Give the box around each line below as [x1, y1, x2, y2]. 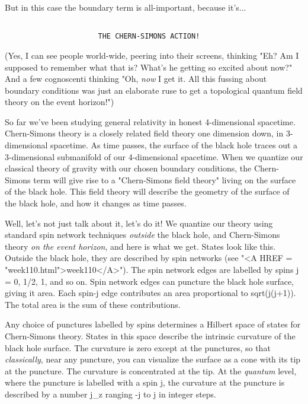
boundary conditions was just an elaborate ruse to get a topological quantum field [5, 84, 303, 96]
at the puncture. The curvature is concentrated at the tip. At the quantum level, [5, 364, 297, 377]
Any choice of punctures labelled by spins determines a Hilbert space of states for [5, 318, 301, 330]
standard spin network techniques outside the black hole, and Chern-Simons [5, 228, 280, 241]
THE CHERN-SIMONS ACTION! [98, 32, 200, 41]
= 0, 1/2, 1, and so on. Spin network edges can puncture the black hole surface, [5, 275, 294, 287]
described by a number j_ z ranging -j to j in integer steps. [5, 387, 217, 400]
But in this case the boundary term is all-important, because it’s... [5, 1, 246, 13]
